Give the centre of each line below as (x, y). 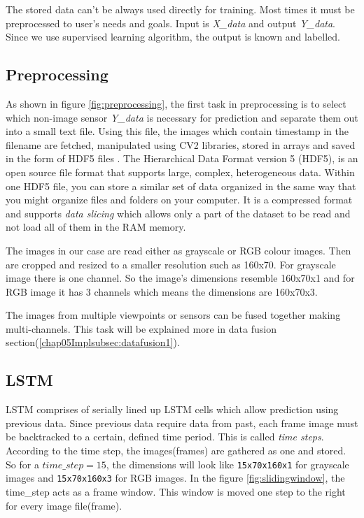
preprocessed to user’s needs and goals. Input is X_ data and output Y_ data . (171, 23)
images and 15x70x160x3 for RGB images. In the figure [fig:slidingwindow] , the (175, 478)
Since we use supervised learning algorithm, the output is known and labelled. (173, 37)
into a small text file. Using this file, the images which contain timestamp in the (177, 131)
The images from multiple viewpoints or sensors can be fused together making (173, 315)
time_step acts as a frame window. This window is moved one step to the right (176, 491)
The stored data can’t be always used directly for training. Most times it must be (180, 9)
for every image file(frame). (64, 505)
